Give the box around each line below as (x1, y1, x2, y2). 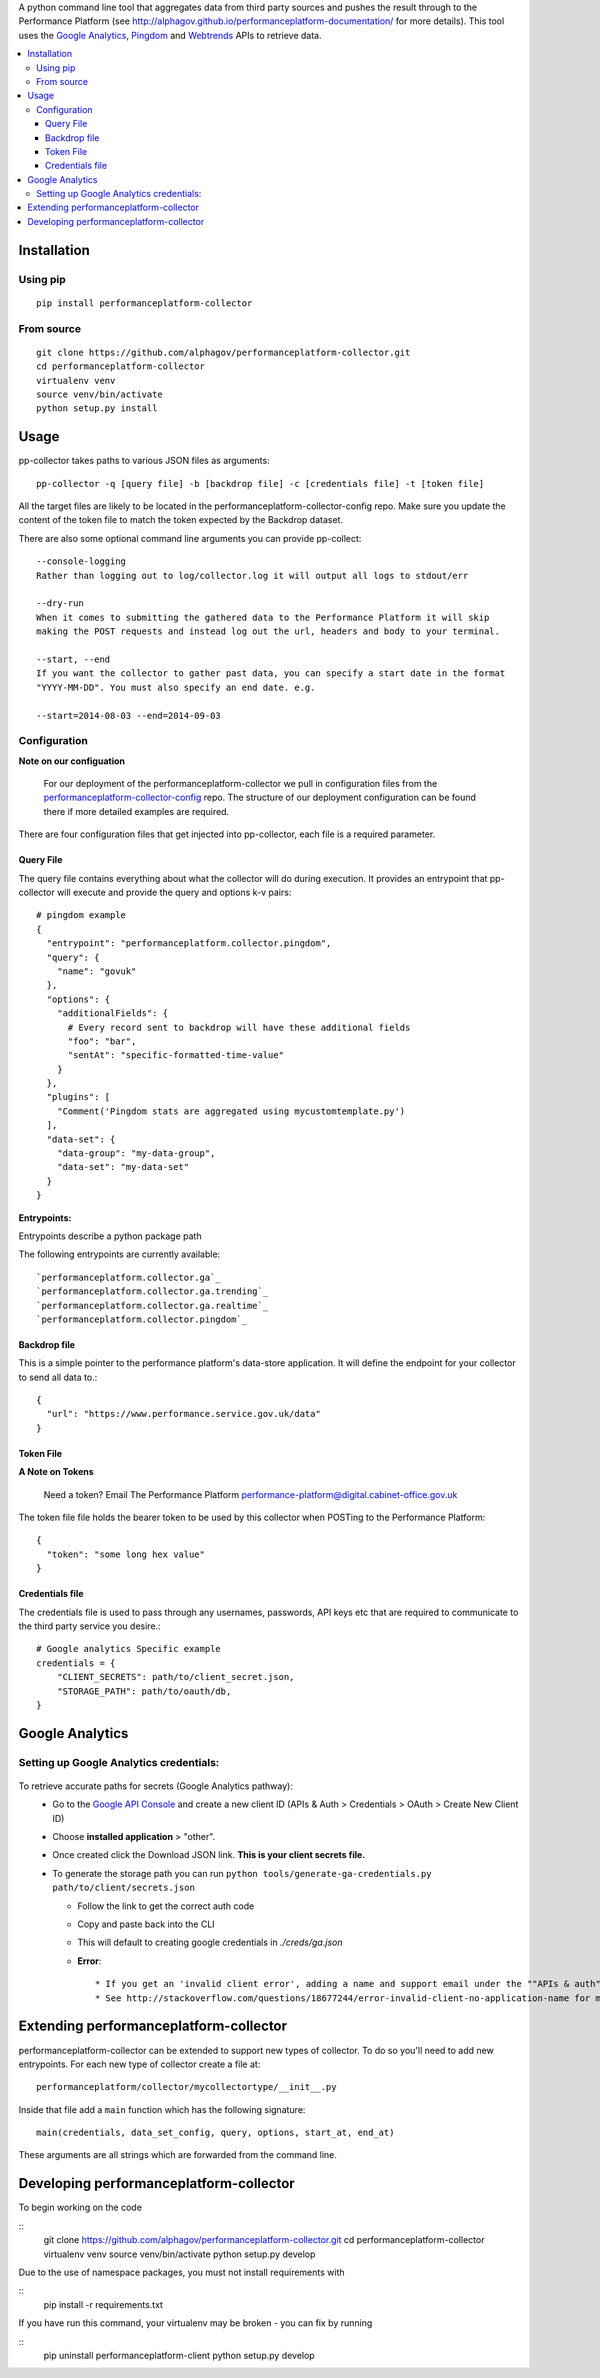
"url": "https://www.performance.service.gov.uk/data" (46, 1408, 322, 1420)
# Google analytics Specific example (36, 1643, 222, 1655)
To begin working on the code (18, 2201, 142, 2214)
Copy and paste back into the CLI (77, 1918, 215, 1930)
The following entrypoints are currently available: (18, 1248, 221, 1260)
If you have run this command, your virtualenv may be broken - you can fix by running (18, 2317, 373, 2329)
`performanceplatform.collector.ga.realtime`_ (36, 1300, 269, 1311)
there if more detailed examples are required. (43, 805, 230, 817)
